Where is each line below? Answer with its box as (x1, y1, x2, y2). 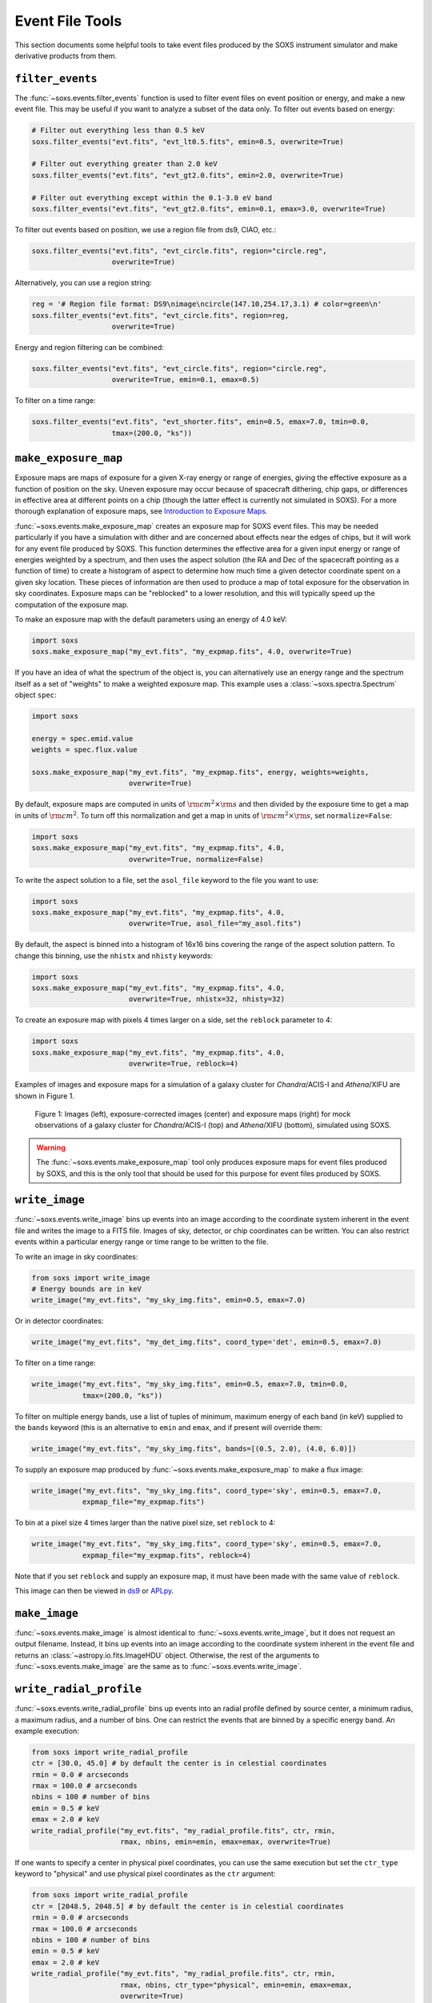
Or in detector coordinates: (14, 1316, 104, 1326)
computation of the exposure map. (14, 599, 130, 609)
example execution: (14, 1726, 79, 1735)
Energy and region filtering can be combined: (14, 343, 164, 353)
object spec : (14, 690, 57, 700)
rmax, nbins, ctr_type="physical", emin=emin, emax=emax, (120, 1980, 353, 1989)
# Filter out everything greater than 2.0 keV (31, 159, 218, 168)
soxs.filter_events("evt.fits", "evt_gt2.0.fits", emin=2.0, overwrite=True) (31, 171, 344, 179)
